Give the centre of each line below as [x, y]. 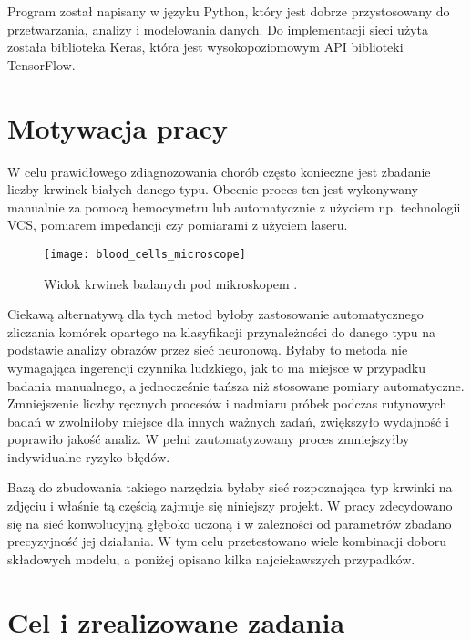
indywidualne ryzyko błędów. [89, 456]
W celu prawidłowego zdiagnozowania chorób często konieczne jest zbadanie [219, 171]
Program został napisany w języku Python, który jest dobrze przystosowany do [229, 11]
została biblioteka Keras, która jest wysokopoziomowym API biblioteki [205, 47]
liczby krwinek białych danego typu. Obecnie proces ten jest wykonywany [213, 189]
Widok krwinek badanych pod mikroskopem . [171, 283]
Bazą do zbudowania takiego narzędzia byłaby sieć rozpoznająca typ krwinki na [230, 487]
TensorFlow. [41, 64]
